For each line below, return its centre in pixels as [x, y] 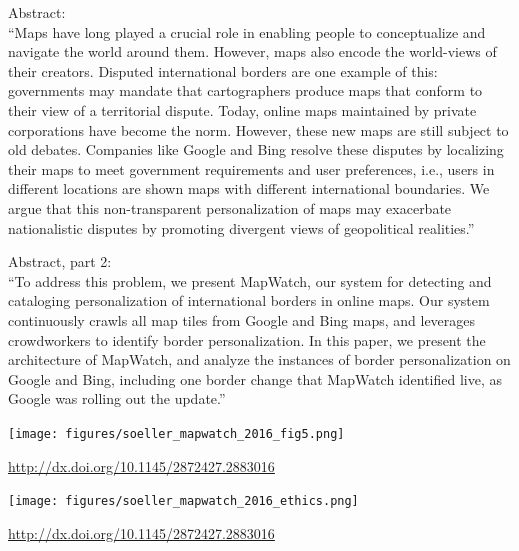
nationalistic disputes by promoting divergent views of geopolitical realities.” [241, 227]
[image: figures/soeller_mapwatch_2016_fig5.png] [176, 433]
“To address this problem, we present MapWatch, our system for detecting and [250, 280]
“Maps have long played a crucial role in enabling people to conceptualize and [247, 31]
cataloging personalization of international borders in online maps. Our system [249, 300]
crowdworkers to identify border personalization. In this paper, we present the [247, 339]
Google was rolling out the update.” [117, 398]
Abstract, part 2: [60, 261]
